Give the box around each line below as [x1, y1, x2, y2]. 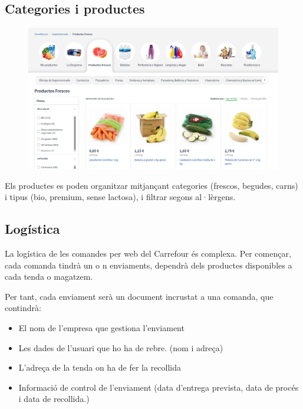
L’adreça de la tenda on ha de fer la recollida [18, 361, 182, 374]
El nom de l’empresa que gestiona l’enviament [18, 322, 185, 334]
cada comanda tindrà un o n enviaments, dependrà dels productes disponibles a [5, 259, 292, 271]
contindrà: [5, 302, 41, 314]
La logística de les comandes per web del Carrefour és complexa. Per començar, [5, 247, 291, 260]
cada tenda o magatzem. [5, 270, 93, 283]
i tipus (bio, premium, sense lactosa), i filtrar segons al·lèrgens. [5, 191, 236, 203]
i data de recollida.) [18, 392, 90, 405]
